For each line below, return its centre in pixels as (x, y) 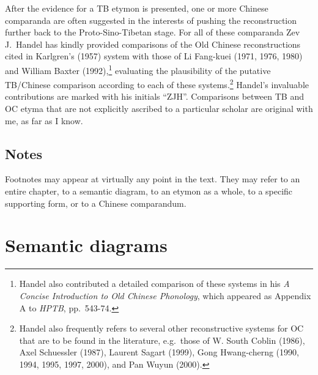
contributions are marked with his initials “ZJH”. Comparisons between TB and (154, 96)
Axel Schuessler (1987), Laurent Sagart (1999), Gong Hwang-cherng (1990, (159, 352)
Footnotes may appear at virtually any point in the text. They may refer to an (153, 179)
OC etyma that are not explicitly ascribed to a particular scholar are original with (159, 109)
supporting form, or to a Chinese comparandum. (96, 203)
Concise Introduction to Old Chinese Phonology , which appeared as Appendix (165, 295)
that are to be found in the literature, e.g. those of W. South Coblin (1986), (162, 340)
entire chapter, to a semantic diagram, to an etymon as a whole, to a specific (149, 191)
